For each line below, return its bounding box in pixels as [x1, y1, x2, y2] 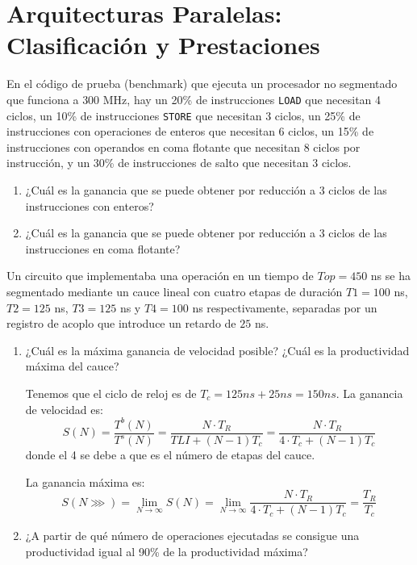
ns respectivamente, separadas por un [192, 299, 377, 316]
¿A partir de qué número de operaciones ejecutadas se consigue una [25, 527, 360, 544]
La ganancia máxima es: [25, 473, 145, 490]
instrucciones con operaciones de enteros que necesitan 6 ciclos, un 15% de [6, 123, 374, 140]
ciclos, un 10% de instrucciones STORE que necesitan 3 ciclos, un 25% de [6, 107, 361, 123]
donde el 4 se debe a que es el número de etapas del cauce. [25, 446, 315, 463]
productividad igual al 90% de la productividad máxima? [25, 542, 308, 559]
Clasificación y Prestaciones [6, 28, 320, 61]
